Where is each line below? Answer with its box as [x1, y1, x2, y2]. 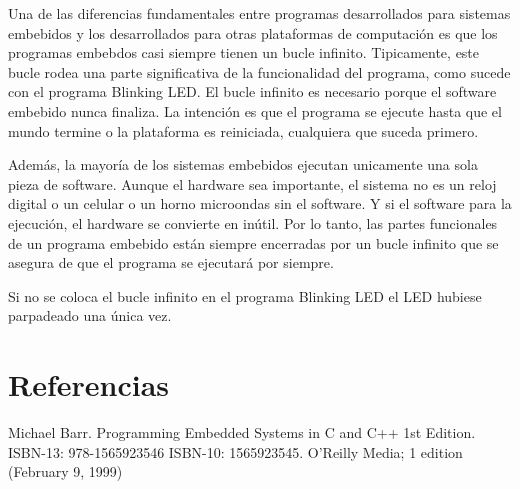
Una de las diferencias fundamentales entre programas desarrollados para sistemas [8, 3, 511, 23]
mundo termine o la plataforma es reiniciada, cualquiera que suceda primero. [8, 120, 479, 141]
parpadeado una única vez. [8, 305, 172, 326]
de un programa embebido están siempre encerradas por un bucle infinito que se [8, 232, 499, 253]
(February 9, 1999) [8, 461, 123, 482]
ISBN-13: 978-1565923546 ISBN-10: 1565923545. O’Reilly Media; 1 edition [8, 441, 463, 462]
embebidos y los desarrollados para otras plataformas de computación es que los [8, 22, 498, 43]
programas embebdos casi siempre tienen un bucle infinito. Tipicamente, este [8, 42, 480, 63]
